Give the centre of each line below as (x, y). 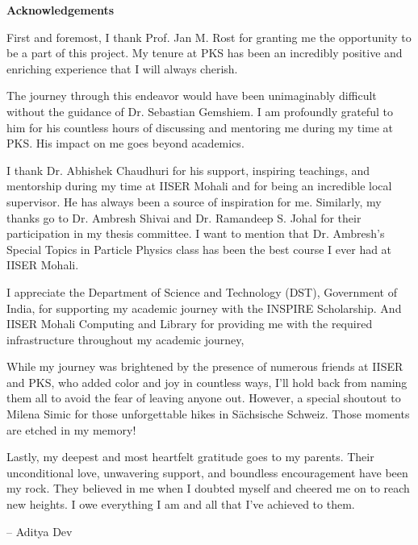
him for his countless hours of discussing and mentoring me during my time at (200, 127)
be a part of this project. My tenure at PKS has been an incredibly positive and (205, 53)
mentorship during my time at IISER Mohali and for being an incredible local (199, 186)
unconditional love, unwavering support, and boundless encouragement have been (207, 472)
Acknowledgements (61, 10)
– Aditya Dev (40, 531)
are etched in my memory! (71, 429)
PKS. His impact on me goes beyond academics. (125, 143)
